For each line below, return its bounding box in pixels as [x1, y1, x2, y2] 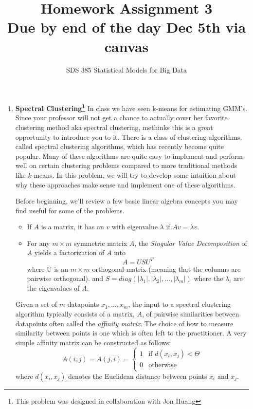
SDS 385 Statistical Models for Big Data [66, 64, 187, 74]
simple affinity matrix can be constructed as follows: [15, 337, 171, 347]
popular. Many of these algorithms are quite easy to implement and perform [15, 150, 243, 161]
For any [27, 238, 50, 248]
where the [194, 273, 223, 283]
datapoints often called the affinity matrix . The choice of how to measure [15, 318, 234, 328]
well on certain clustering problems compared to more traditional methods [15, 160, 237, 170]
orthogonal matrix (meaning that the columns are [92, 263, 241, 274]
